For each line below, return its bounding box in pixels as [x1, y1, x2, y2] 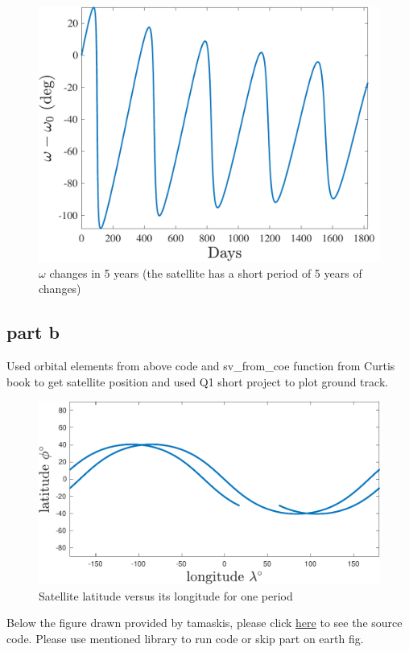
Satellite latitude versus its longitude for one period [39, 587, 293, 604]
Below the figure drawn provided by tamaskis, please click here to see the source [6, 614, 403, 631]
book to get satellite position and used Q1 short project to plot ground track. [6, 373, 389, 390]
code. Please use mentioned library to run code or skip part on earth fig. [6, 629, 364, 646]
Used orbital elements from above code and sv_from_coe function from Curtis [6, 357, 395, 374]
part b [6, 320, 60, 345]
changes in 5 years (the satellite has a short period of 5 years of [49, 264, 362, 281]
